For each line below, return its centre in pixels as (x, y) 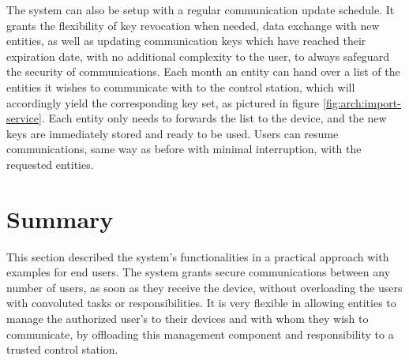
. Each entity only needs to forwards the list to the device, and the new (214, 118)
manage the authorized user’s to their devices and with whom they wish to (188, 319)
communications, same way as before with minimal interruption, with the (184, 149)
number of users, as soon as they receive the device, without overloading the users (204, 287)
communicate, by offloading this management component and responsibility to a (200, 334)
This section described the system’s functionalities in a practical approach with (198, 256)
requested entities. (50, 164)
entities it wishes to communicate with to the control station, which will (181, 86)
